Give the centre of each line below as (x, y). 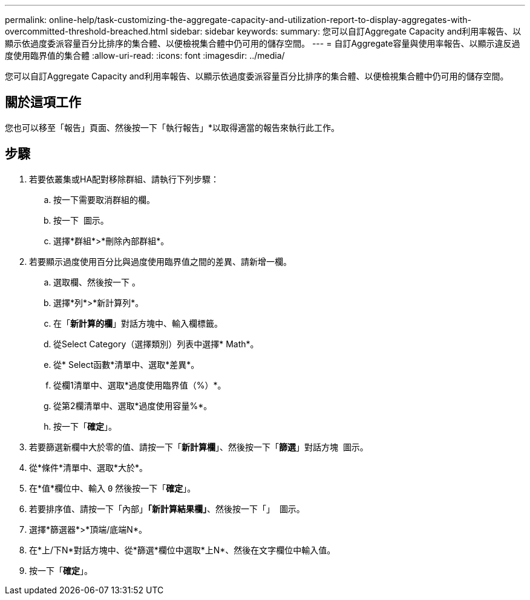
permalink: (26, 20)
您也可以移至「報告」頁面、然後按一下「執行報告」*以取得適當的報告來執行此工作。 (172, 127)
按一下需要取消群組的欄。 (104, 199)
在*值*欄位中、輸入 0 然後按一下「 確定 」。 (113, 488)
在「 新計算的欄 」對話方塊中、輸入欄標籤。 (138, 323)
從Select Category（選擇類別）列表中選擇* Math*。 (156, 344)
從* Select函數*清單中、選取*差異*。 (126, 364)
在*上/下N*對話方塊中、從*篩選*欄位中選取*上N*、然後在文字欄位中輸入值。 (182, 550)
